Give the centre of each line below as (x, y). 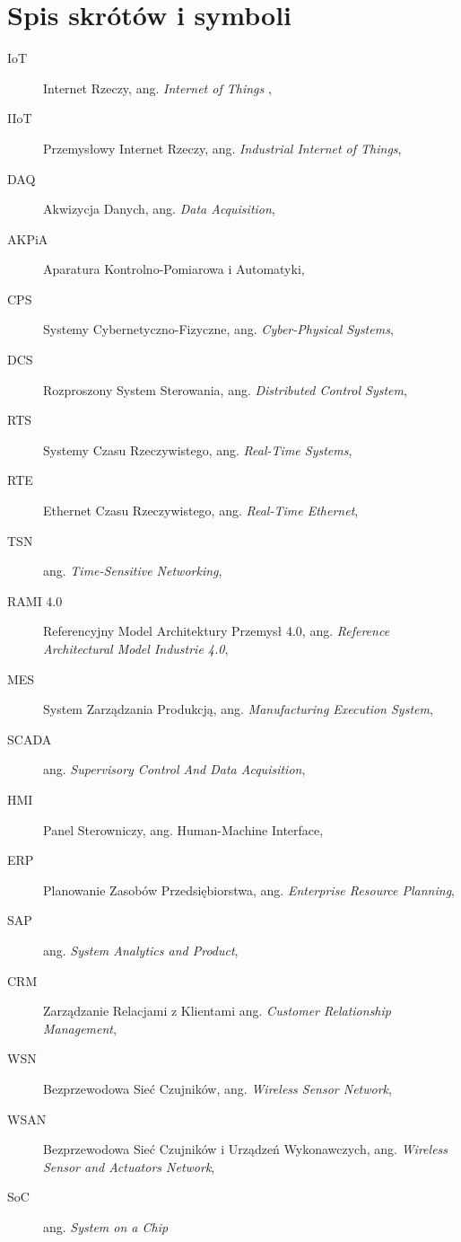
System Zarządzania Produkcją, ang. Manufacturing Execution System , (238, 709)
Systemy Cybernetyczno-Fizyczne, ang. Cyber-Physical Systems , (218, 329)
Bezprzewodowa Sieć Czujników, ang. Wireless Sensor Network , (217, 1088)
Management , (80, 1028)
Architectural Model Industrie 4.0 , (136, 648)
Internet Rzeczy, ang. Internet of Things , (157, 88)
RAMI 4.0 (35, 600)
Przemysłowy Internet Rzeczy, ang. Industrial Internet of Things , (222, 148)
